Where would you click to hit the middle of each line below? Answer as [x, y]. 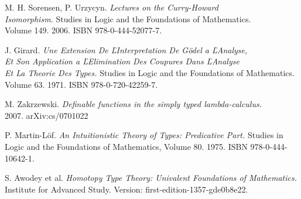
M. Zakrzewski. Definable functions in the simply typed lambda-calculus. [133, 104]
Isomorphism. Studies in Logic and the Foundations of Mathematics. [128, 18]
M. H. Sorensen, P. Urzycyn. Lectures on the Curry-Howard [112, 7]
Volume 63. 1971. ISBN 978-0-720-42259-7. [81, 84]
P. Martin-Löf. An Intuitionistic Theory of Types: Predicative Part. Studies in [144, 135]
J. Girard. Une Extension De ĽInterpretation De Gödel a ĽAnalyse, [126, 49]
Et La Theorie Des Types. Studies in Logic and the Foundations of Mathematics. [150, 72]
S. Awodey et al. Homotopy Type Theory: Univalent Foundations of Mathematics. [151, 178]
